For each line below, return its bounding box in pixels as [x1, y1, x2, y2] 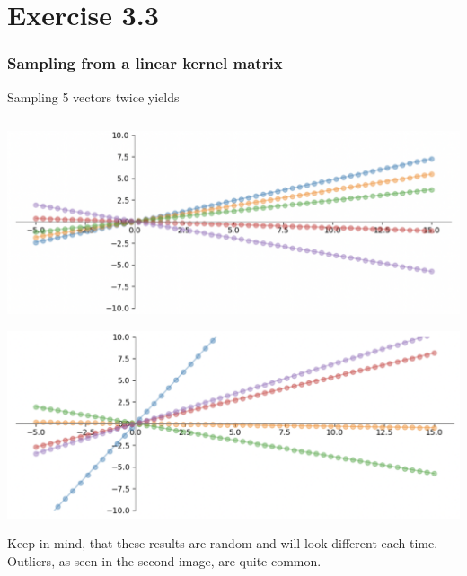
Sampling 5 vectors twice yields [7, 87, 180, 106]
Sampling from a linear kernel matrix [7, 52, 283, 74]
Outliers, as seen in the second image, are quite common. [7, 551, 322, 570]
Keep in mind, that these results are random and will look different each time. [7, 534, 438, 553]
